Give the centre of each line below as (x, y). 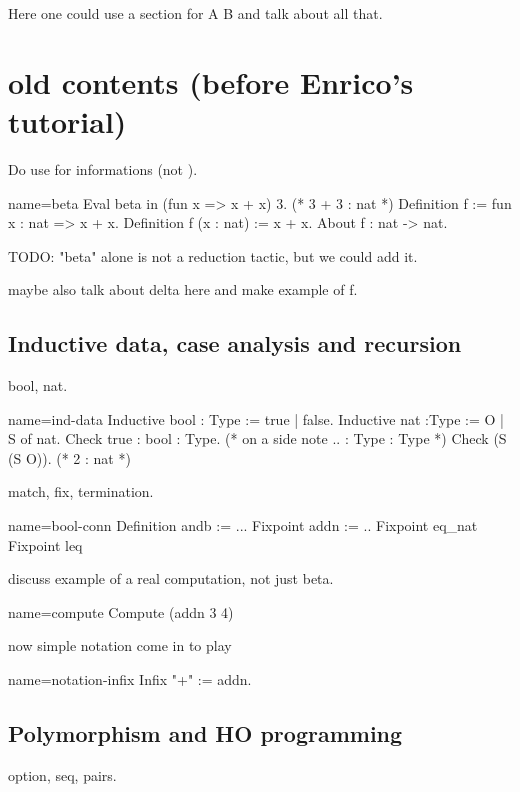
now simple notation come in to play (120, 645)
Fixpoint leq (45, 544)
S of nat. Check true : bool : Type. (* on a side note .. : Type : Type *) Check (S (257, 438)
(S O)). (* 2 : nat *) (69, 457)
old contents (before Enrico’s (211, 81)
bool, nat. (38, 385)
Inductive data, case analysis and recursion (235, 343)
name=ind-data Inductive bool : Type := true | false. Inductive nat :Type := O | (256, 418)
